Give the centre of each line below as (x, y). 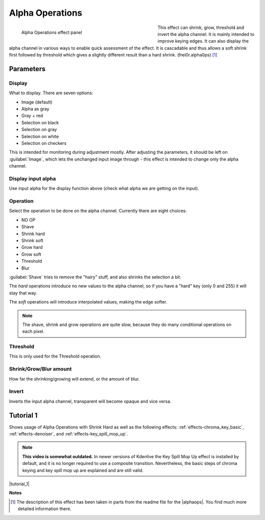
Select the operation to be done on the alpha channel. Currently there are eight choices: (98, 211)
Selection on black (40, 122)
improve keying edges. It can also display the (203, 41)
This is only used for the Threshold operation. (55, 356)
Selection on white (40, 136)
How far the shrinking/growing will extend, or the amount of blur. (74, 379)
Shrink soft (32, 241)
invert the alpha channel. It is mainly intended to (206, 34)
